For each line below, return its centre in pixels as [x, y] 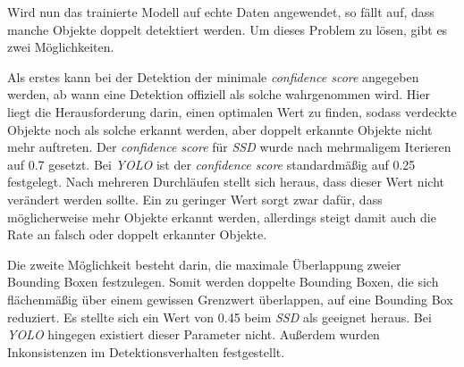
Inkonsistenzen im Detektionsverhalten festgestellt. [146, 351]
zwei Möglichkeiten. [61, 47]
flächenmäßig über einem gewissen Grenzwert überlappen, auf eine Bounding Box [230, 299]
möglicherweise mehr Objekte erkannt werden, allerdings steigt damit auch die [222, 217]
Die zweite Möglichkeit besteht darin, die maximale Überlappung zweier [204, 264]
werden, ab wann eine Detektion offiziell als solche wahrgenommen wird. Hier [219, 94]
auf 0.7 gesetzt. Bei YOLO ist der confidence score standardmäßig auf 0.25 [211, 164]
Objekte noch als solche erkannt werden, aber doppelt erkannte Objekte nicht [220, 129]
